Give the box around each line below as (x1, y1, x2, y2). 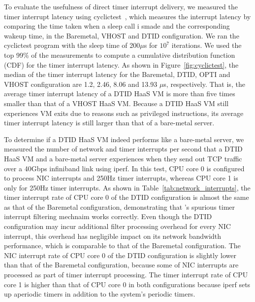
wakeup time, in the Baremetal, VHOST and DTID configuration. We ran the (4, 30, 239, 40)
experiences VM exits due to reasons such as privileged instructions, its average (4, 108, 244, 118)
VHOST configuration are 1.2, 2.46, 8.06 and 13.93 (4, 78, 158, 89)
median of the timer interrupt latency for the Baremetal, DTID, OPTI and (4, 69, 230, 79)
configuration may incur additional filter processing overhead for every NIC (4, 221, 231, 231)
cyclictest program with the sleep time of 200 (4, 40, 140, 50)
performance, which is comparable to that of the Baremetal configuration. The (4, 240, 241, 251)
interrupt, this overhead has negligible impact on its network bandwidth (4, 230, 222, 241)
